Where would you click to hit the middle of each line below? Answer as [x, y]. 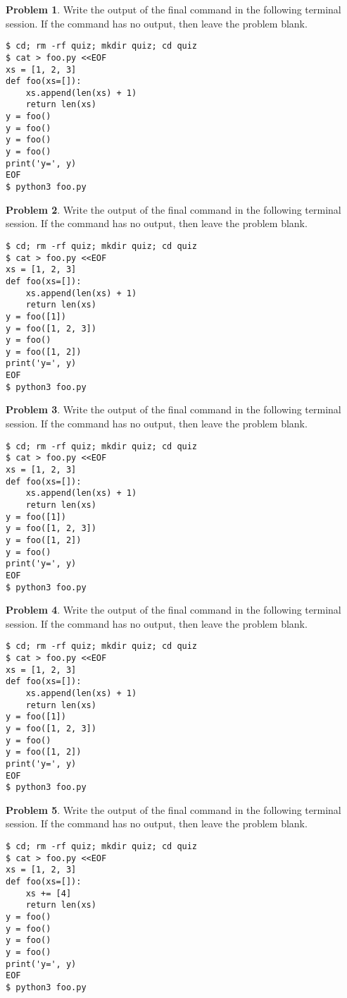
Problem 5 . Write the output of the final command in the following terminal [173, 809]
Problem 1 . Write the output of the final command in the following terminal [173, 9]
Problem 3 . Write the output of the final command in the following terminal [173, 409]
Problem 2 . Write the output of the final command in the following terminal [173, 209]
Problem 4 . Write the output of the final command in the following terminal [173, 610]
